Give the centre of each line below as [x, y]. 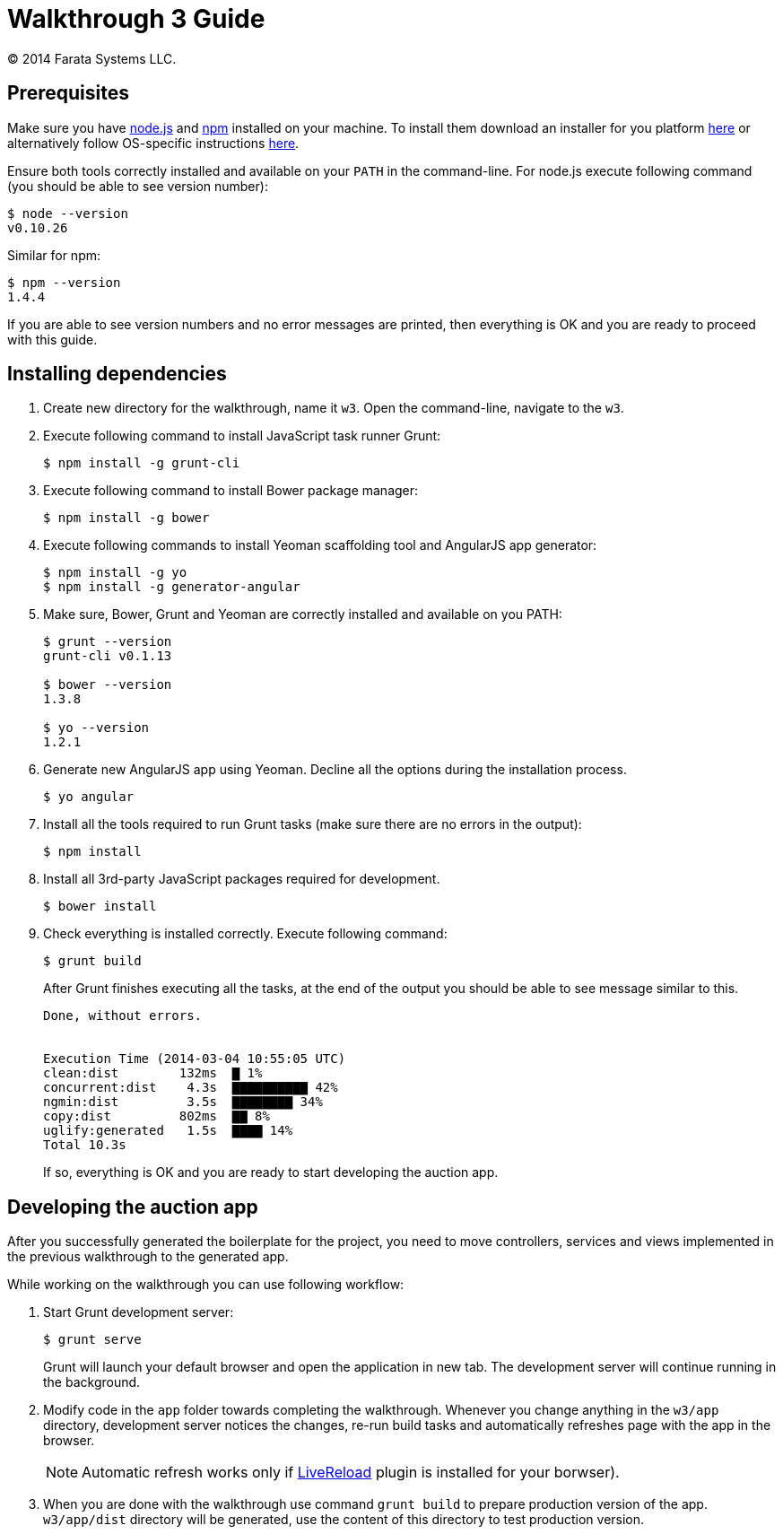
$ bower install [100, 906]
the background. [92, 1382]
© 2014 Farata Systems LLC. [92, 58]
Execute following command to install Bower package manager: [231, 491]
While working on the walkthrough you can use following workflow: [206, 1285]
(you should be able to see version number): [138, 186]
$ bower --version [108, 685]
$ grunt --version [108, 642]
